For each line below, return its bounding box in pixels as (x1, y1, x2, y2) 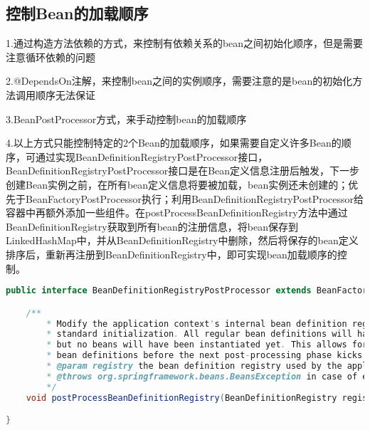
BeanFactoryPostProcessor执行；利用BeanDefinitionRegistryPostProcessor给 (25, 191, 364, 206)
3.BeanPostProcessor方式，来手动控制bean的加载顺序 (6, 111, 247, 126)
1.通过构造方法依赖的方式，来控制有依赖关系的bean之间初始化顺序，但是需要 (6, 36, 364, 51)
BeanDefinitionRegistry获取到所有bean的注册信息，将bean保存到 (6, 219, 299, 234)
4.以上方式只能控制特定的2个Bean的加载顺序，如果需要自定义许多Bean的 (6, 135, 342, 150)
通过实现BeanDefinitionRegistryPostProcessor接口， (35, 149, 268, 164)
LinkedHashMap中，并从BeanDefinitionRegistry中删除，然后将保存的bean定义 (6, 233, 359, 248)
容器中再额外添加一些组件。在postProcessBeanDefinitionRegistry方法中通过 (6, 205, 348, 220)
